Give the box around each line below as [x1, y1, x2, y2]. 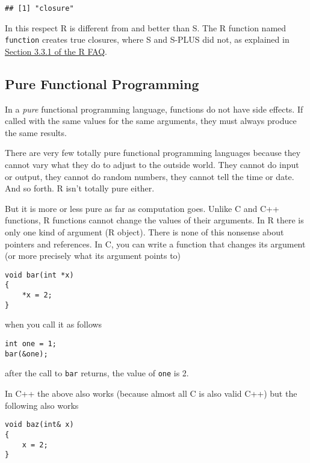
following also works [5, 399, 79, 411]
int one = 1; [5, 340, 57, 349]
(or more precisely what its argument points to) [5, 249, 181, 262]
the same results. [5, 126, 67, 138]
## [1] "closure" [5, 4, 74, 13]
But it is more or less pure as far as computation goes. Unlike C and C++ [5, 202, 279, 214]
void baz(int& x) [5, 420, 74, 429]
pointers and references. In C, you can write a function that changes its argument [5, 237, 306, 250]
